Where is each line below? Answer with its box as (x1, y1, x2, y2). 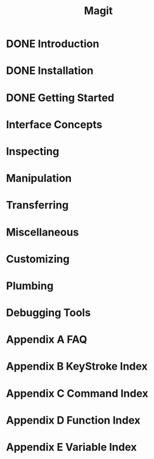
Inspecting (6, 145, 60, 158)
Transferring (6, 199, 69, 212)
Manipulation (6, 172, 72, 185)
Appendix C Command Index (6, 387, 149, 400)
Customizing (6, 252, 70, 266)
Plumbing (6, 279, 54, 292)
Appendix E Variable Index (6, 441, 137, 454)
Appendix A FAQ (6, 333, 88, 346)
